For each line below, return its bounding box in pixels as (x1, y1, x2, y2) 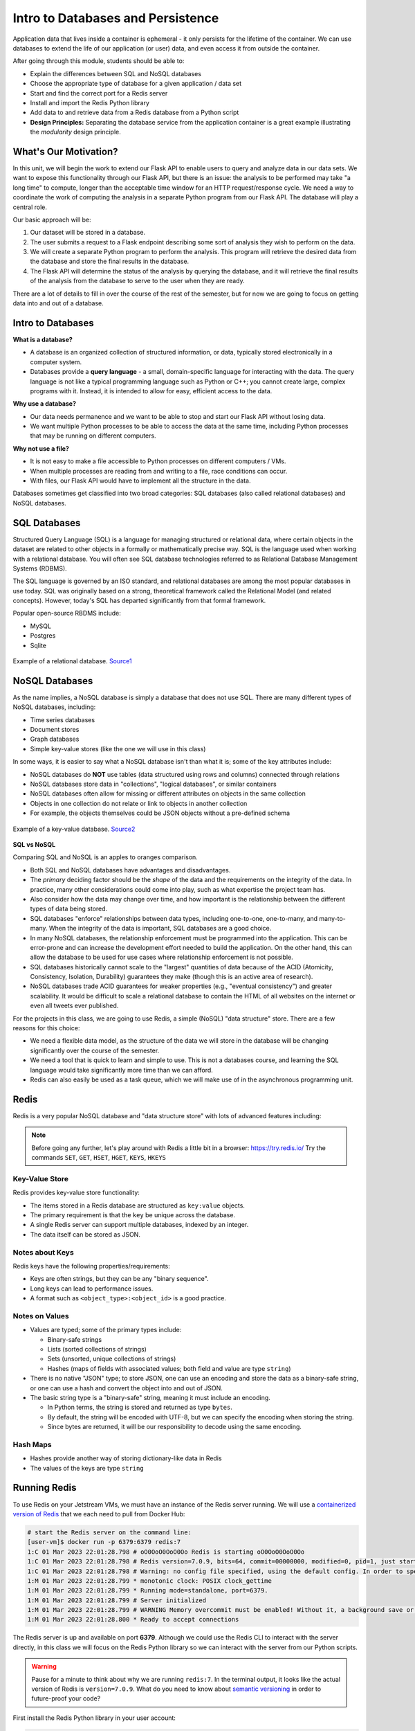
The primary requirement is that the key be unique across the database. (30, 1210, 235, 1219)
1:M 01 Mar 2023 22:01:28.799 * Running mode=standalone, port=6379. (27, 1586, 268, 1595)
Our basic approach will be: (12, 215, 91, 224)
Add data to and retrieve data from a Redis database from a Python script (30, 108, 239, 117)
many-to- (319, 914, 346, 922)
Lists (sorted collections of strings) (47, 1345, 147, 1353)
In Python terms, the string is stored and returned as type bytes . (47, 1403, 233, 1412)
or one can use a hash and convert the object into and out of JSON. (30, 1383, 223, 1392)
